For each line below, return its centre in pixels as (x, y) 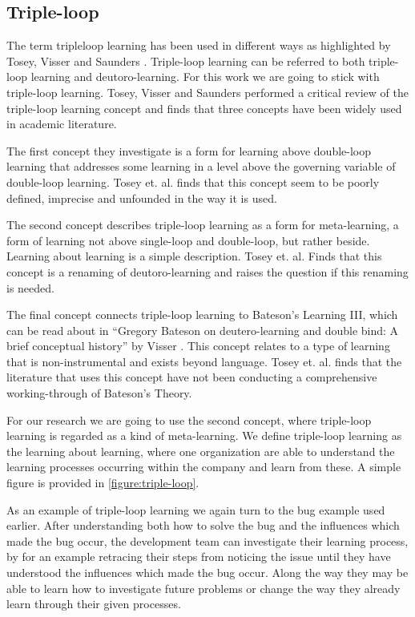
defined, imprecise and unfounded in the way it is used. (142, 198)
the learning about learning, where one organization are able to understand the (201, 451)
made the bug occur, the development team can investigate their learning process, (207, 540)
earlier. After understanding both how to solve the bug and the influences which (203, 525)
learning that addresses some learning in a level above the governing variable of (201, 166)
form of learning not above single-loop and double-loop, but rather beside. (188, 240)
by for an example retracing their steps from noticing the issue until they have (199, 557)
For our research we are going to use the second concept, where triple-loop (189, 419)
